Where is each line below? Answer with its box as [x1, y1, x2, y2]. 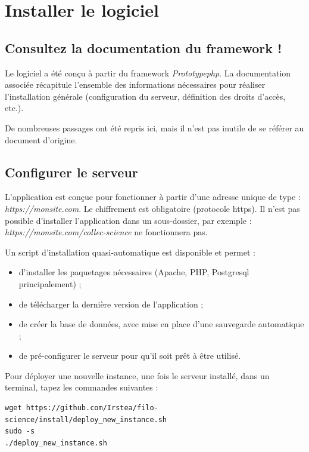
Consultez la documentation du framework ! [5, 38, 282, 57]
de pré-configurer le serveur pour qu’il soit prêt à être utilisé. [18, 349, 241, 362]
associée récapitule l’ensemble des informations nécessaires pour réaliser [5, 78, 266, 91]
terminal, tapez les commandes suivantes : [5, 381, 158, 393]
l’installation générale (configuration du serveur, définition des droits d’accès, [5, 90, 286, 102]
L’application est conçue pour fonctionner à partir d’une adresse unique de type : [5, 190, 301, 203]
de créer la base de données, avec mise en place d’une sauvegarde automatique [18, 318, 304, 330]
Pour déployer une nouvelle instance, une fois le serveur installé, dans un [5, 369, 270, 382]
